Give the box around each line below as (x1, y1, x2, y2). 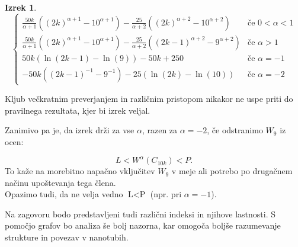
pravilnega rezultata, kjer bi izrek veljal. (5, 104, 150, 116)
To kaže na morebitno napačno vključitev (5, 165, 155, 177)
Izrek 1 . (5, 1, 37, 13)
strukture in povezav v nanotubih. (5, 231, 129, 243)
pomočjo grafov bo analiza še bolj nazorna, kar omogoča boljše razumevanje (5, 219, 281, 232)
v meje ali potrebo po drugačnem (171, 165, 293, 177)
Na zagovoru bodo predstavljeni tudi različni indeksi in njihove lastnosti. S (5, 207, 276, 220)
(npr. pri (150, 188, 182, 200)
